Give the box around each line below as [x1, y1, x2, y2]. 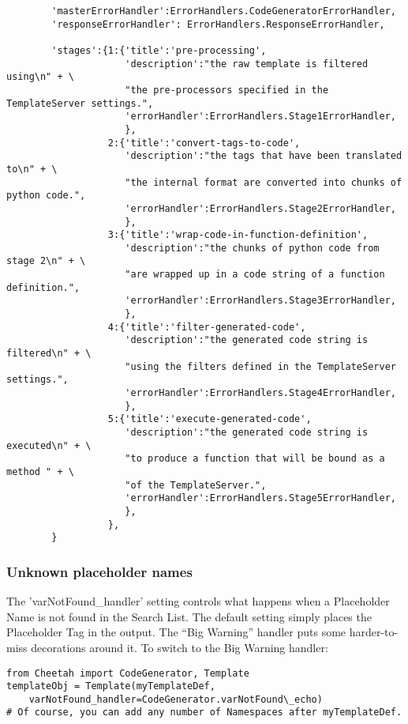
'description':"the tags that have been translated [125, 150, 402, 162]
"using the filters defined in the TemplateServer [125, 360, 396, 372]
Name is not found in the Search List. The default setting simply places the [6, 608, 372, 624]
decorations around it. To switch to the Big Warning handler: [31, 639, 328, 655]
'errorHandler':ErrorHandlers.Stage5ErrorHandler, [125, 492, 396, 504]
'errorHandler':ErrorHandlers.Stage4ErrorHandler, [125, 387, 396, 399]
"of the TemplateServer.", [125, 479, 267, 491]
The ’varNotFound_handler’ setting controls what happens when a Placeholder [6, 593, 390, 609]
